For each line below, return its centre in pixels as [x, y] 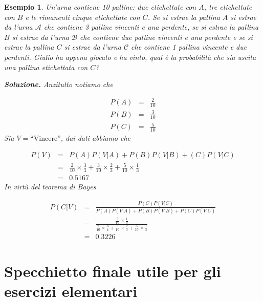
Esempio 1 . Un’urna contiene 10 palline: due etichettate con [100, 7]
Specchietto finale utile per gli [113, 271]
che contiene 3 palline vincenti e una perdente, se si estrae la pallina [151, 27]
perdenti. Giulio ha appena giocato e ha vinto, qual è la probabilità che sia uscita [130, 57]
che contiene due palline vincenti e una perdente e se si [166, 37]
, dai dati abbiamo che [96, 137]
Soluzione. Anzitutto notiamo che [59, 84]
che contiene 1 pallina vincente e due [189, 47]
